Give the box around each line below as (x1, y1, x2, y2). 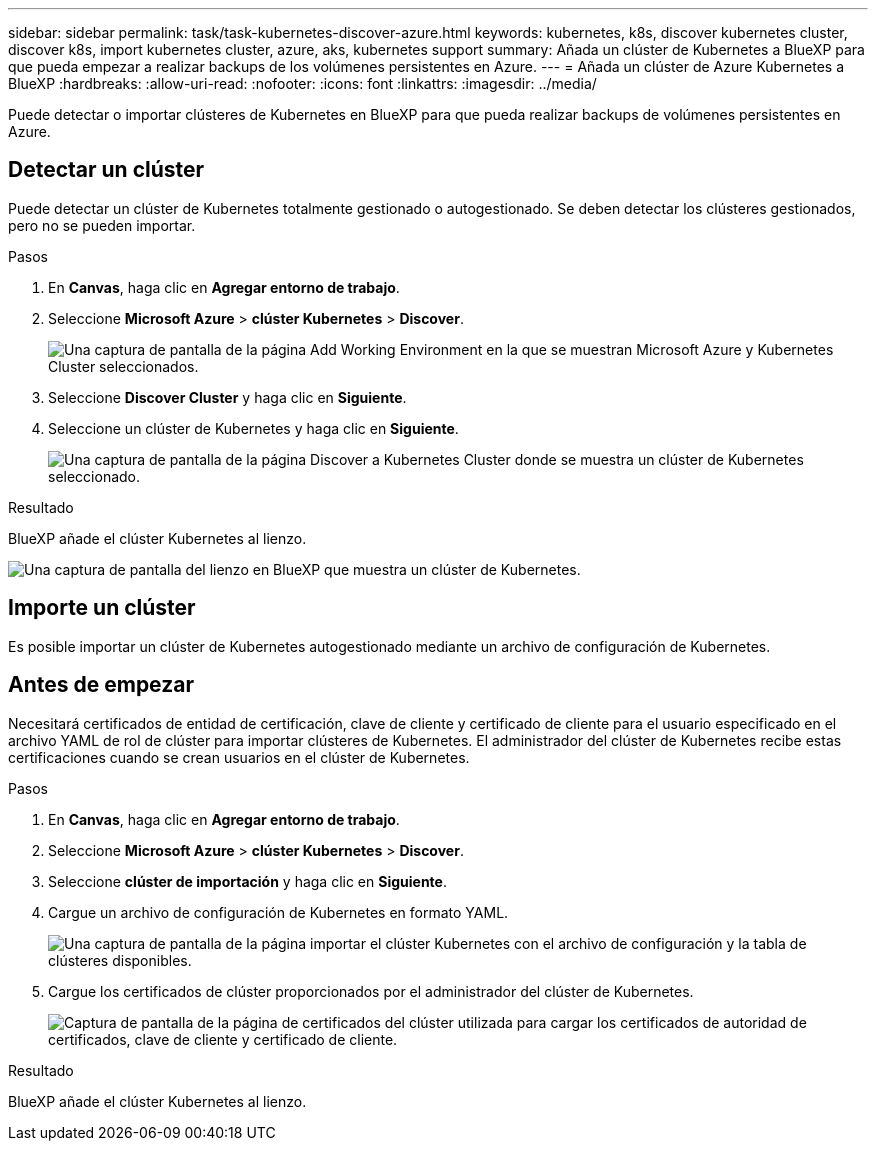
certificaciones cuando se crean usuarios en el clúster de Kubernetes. (8, 748, 470, 766)
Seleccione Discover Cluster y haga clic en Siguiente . (48, 388, 407, 406)
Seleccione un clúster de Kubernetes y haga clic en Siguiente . (48, 419, 459, 437)
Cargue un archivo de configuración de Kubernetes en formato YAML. (48, 903, 509, 921)
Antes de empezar (8, 672, 194, 698)
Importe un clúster (8, 595, 196, 621)
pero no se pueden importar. (8, 216, 196, 234)
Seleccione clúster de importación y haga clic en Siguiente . (48, 872, 447, 890)
